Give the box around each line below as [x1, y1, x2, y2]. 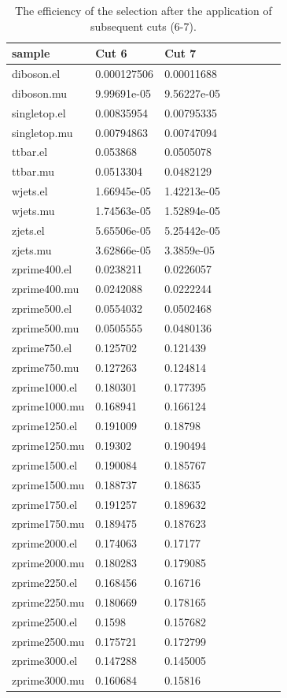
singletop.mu [12, 124, 73, 140]
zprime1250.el [12, 418, 78, 434]
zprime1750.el [12, 496, 78, 512]
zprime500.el [12, 300, 72, 317]
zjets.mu [12, 241, 52, 258]
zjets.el [12, 221, 45, 238]
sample [12, 45, 50, 61]
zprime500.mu [12, 320, 79, 336]
